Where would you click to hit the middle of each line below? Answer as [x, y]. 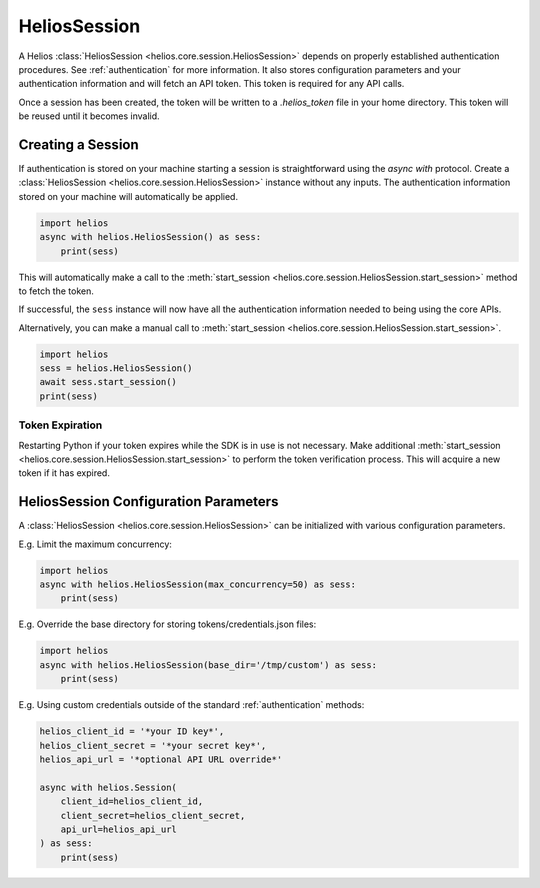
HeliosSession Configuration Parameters [148, 501]
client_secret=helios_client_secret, [153, 815]
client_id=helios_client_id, [132, 801]
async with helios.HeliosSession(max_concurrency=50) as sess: [198, 584]
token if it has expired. [64, 473]
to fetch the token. [56, 291]
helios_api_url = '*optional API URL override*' [161, 759]
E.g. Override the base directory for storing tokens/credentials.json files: [167, 624]
